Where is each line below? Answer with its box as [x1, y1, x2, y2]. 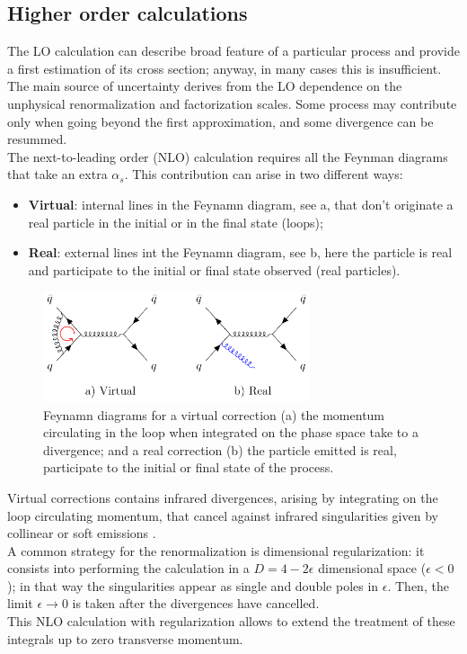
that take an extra [7, 165, 108, 184]
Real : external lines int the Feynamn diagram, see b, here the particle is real [28, 243, 453, 262]
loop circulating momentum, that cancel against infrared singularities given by [7, 506, 438, 524]
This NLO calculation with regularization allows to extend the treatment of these [7, 612, 455, 631]
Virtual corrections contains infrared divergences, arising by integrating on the [7, 488, 438, 506]
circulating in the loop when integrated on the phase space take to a [43, 423, 419, 442]
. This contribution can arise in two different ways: [124, 165, 403, 184]
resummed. [7, 130, 67, 148]
